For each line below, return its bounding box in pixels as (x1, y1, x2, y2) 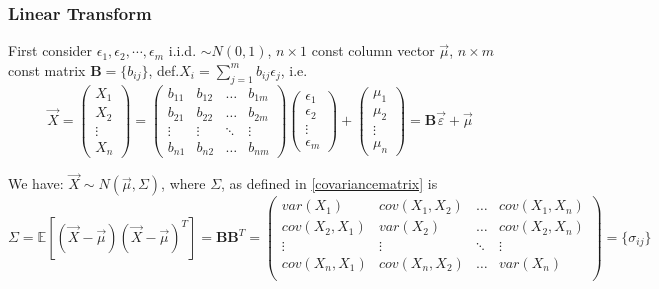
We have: (8, 173, 64, 194)
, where (161, 173, 206, 194)
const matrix (8, 59, 86, 80)
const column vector (311, 40, 435, 61)
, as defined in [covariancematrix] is (221, 173, 438, 194)
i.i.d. (168, 40, 197, 61)
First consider (8, 40, 93, 61)
